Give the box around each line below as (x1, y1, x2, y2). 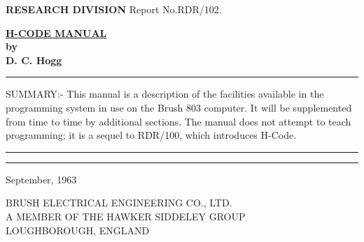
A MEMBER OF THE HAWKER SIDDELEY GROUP (6, 209, 246, 223)
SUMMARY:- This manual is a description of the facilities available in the (6, 86, 324, 101)
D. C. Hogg (6, 52, 62, 67)
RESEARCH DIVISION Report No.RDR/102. (6, 2, 222, 16)
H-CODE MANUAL (6, 25, 107, 40)
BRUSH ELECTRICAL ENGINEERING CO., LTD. (6, 195, 232, 210)
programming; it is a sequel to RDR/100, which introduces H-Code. (6, 128, 297, 142)
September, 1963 (6, 172, 77, 186)
